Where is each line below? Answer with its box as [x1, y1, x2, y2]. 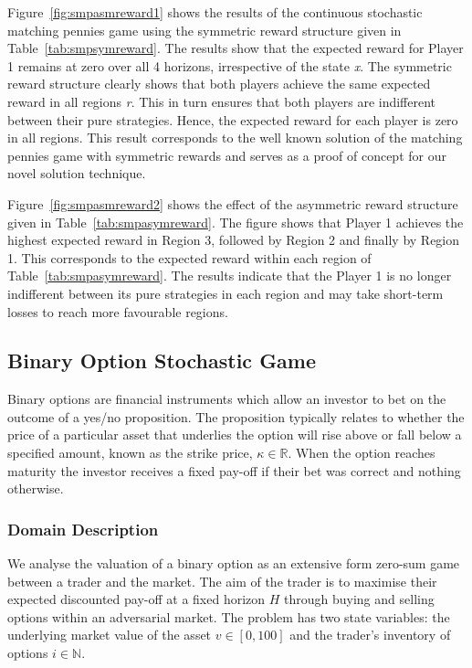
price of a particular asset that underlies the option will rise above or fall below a [7, 425, 462, 444]
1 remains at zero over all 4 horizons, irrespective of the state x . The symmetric [7, 56, 452, 75]
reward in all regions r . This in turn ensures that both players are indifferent [7, 91, 436, 111]
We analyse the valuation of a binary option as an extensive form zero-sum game [7, 554, 460, 573]
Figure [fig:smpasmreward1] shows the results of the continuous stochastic [7, 3, 423, 21]
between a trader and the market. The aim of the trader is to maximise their [7, 571, 437, 590]
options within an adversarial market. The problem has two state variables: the [7, 607, 450, 626]
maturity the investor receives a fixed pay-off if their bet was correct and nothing [7, 461, 461, 480]
